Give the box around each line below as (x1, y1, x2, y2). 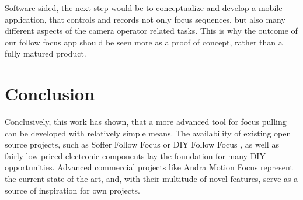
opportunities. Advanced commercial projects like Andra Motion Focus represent (5, 161, 293, 173)
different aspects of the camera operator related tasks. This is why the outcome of (5, 24, 298, 37)
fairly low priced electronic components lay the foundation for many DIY (5, 149, 266, 162)
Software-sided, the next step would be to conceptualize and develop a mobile (5, 2, 283, 13)
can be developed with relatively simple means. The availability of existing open (5, 127, 291, 139)
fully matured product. (5, 47, 86, 59)
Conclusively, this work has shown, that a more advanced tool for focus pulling (5, 115, 287, 128)
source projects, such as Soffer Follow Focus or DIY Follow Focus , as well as (5, 138, 279, 150)
